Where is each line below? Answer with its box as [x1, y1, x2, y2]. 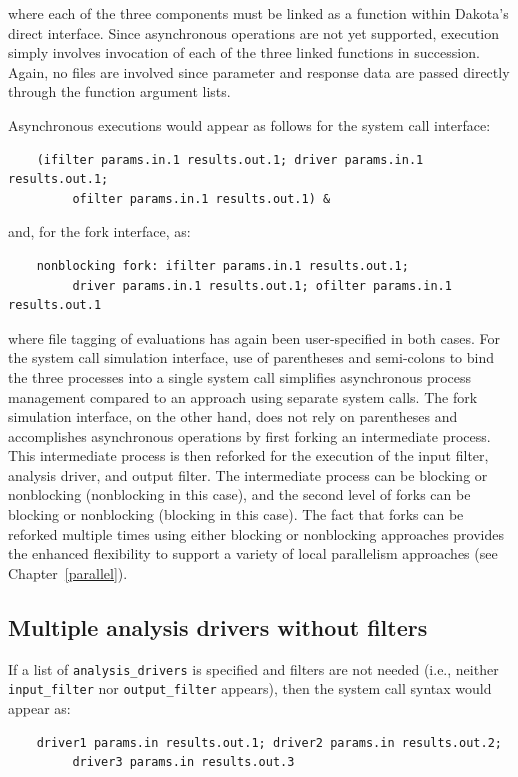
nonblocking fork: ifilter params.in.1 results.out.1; [36, 258, 409, 273]
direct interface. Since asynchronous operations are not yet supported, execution [8, 22, 499, 43]
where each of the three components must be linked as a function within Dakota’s [8, 3, 509, 23]
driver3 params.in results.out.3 [72, 755, 295, 770]
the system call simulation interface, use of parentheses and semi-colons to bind [8, 347, 494, 368]
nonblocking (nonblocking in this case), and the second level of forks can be [8, 484, 471, 505]
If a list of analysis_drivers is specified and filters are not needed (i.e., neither [8, 658, 499, 679]
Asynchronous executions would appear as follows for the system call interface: [8, 114, 491, 135]
